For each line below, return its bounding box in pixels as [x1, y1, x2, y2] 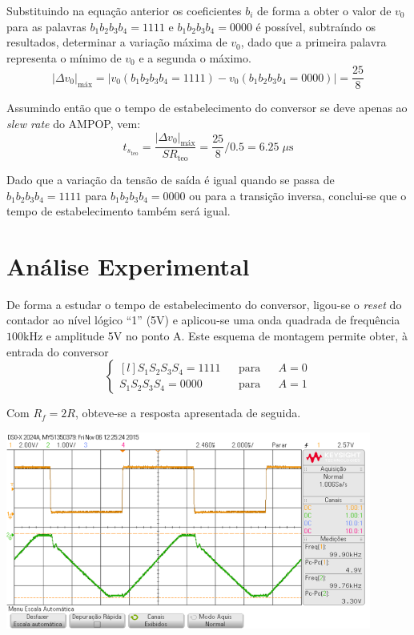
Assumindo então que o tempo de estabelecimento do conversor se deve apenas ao [6, 99, 408, 116]
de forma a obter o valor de [257, 2, 392, 18]
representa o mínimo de [6, 49, 122, 66]
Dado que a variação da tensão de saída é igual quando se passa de [6, 171, 335, 187]
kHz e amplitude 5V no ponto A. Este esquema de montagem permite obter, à [23, 328, 408, 344]
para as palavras [6, 18, 86, 34]
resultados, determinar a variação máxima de [6, 34, 227, 50]
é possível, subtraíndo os [255, 18, 376, 34]
